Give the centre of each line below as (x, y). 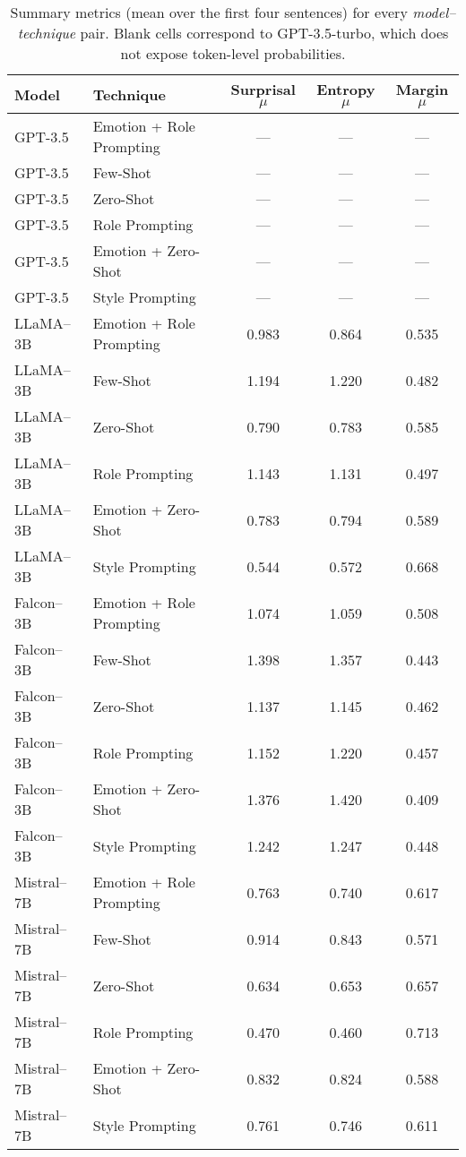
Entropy (346, 89)
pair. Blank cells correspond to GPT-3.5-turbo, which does (264, 33)
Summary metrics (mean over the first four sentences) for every (209, 12)
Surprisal (263, 89)
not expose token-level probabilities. (233, 53)
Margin (422, 89)
